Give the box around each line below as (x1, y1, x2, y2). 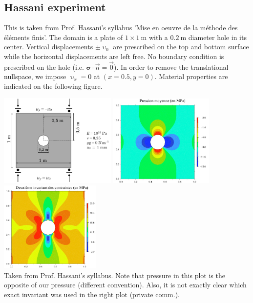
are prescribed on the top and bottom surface (113, 41, 249, 52)
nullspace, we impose (4, 71, 66, 81)
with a (148, 32, 168, 42)
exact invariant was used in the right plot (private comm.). (4, 289, 180, 299)
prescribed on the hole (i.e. (4, 61, 84, 72)
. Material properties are (154, 71, 228, 81)
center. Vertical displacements (4, 41, 93, 52)
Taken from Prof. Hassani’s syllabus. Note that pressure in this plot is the (4, 270, 225, 280)
